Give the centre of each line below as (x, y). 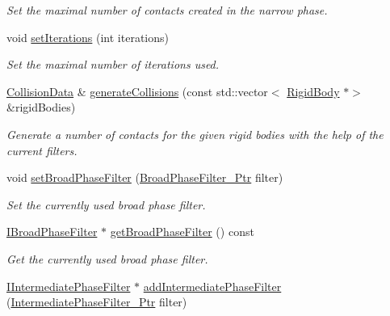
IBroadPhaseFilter (52, 232)
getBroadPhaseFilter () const (182, 232)
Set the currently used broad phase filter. (106, 204)
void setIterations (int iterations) (88, 37)
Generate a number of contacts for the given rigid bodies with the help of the (195, 134)
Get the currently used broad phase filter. (107, 258)
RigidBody (313, 91)
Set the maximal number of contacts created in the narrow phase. (167, 10)
